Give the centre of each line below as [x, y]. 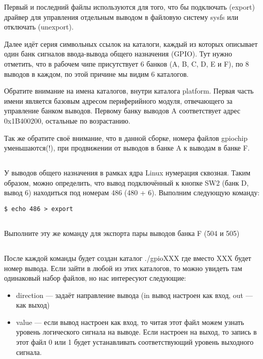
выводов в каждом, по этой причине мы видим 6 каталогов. [96, 73]
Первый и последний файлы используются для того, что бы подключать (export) [129, 7]
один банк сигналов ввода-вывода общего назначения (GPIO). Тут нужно [118, 54]
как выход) [33, 305]
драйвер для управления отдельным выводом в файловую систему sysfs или [121, 17]
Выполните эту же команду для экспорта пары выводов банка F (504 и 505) [122, 233]
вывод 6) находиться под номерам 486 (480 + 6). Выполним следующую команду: [132, 192]
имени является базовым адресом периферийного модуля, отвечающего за [118, 100]
